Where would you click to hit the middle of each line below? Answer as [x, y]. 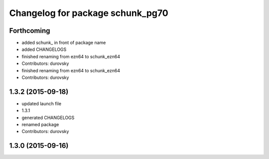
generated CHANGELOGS [48, 118]
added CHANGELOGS [44, 49]
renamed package [40, 125]
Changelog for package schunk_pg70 [89, 13]
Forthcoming [30, 31]
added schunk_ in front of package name [64, 43]
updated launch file [42, 103]
